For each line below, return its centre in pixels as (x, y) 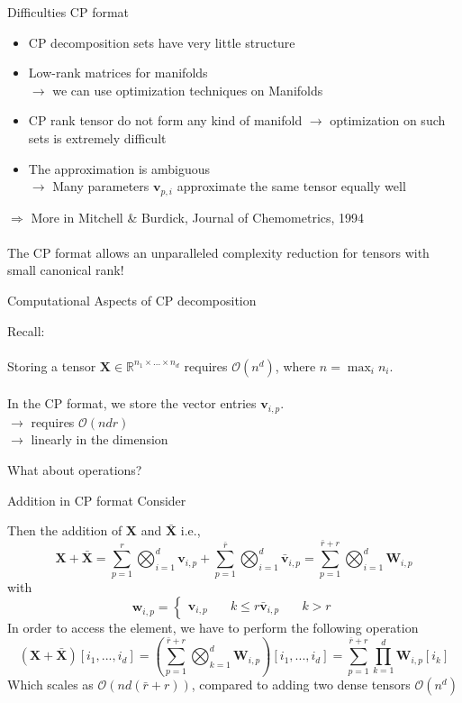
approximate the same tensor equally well (291, 186)
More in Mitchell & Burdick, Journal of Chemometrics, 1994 (198, 217)
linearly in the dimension (100, 439)
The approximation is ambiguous (119, 168)
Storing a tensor (52, 365)
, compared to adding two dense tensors (301, 685)
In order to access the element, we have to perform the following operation (213, 628)
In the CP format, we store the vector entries (132, 403)
